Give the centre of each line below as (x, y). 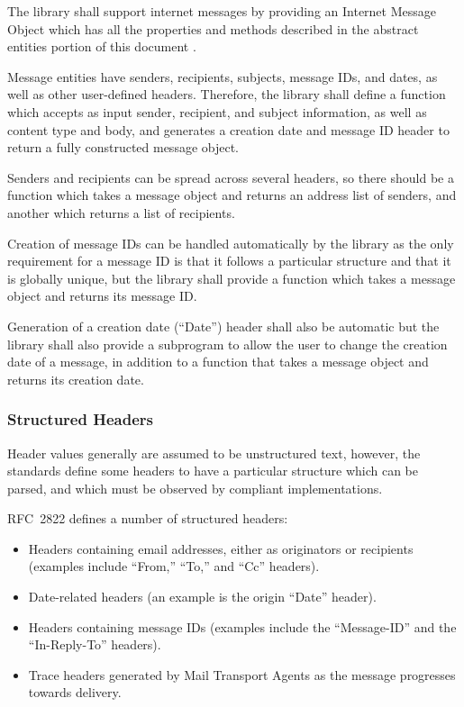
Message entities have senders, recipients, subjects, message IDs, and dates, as (223, 76)
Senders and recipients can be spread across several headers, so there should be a (231, 177)
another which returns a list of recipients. (121, 212)
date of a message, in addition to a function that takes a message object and (218, 362)
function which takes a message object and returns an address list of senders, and (232, 195)
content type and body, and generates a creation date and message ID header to (228, 129)
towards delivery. (75, 692)
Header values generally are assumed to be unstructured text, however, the (214, 453)
